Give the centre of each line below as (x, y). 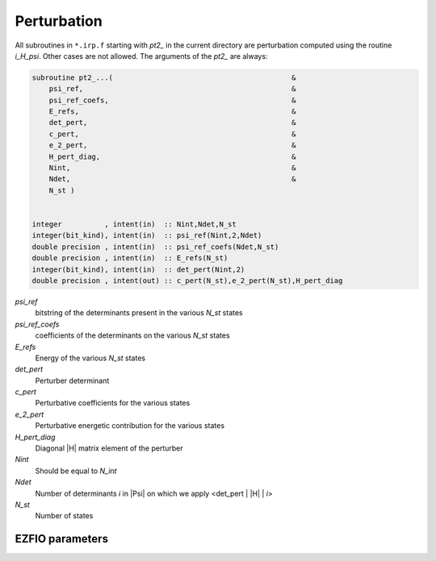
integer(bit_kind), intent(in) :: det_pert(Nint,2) (138, 269)
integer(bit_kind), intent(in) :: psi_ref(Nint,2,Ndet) (147, 235)
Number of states (64, 516)
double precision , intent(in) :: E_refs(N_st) (130, 258)
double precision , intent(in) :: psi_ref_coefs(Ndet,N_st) (155, 247)
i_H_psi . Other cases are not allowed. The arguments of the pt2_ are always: (141, 56)
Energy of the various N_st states (90, 358)
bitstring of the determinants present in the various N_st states (139, 313)
